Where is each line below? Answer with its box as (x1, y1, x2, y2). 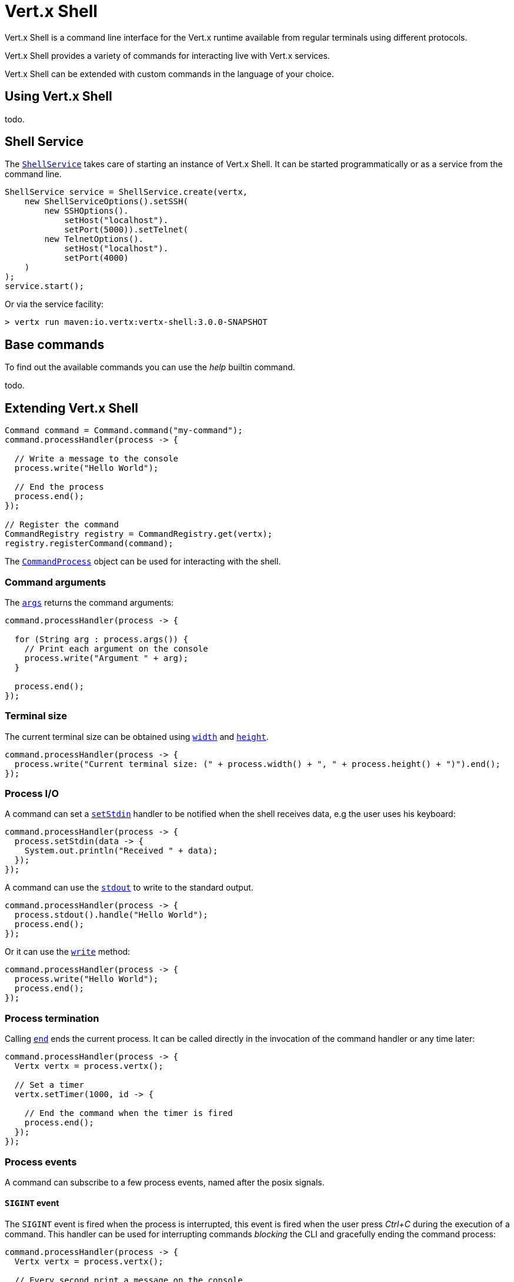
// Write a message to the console (14, 454, 179, 464)
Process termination (5, 1012, 99, 1024)
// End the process (14, 482, 104, 492)
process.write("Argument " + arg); (24, 653, 188, 663)
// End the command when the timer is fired (24, 1108, 233, 1118)
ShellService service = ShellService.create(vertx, (5, 187, 248, 197)
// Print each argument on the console (24, 643, 208, 653)
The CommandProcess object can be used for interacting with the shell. (5, 556, 281, 567)
